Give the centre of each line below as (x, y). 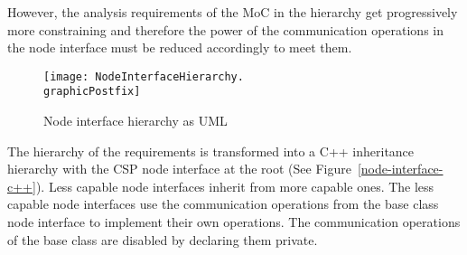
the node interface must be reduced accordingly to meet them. (180, 47)
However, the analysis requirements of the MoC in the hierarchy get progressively (233, 12)
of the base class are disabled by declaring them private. (163, 239)
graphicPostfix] (92, 92)
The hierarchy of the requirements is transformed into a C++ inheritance (211, 151)
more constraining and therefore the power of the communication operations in (226, 29)
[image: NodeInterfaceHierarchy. (144, 76)
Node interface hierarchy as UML (135, 121)
